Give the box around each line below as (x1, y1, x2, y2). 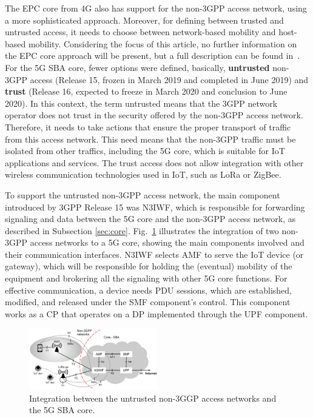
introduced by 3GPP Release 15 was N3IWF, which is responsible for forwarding (5, 200, 305, 213)
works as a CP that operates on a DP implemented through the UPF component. (5, 307, 308, 320)
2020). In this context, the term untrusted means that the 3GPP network (5, 96, 278, 109)
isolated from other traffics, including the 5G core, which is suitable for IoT (5, 144, 285, 157)
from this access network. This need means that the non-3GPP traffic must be (5, 132, 296, 145)
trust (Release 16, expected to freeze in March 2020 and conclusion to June (5, 85, 288, 98)
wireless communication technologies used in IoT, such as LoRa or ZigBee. (5, 168, 281, 181)
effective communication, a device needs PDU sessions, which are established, (5, 283, 292, 296)
